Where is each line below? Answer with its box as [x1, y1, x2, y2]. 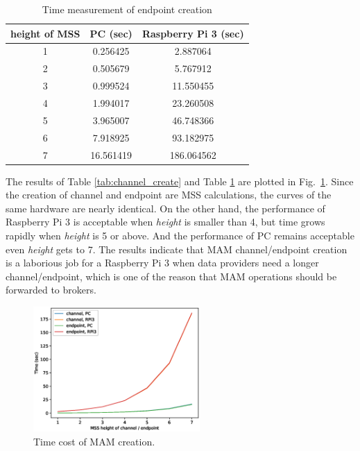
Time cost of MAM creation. [33, 434, 155, 448]
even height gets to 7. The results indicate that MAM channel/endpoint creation [6, 241, 348, 256]
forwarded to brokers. [6, 282, 96, 297]
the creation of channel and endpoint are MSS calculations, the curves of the [6, 187, 332, 202]
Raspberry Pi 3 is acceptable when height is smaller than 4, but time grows [6, 214, 325, 229]
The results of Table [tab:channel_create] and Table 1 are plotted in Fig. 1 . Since [6, 173, 354, 188]
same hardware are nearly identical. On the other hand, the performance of [6, 201, 325, 215]
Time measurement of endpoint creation [42, 2, 212, 16]
